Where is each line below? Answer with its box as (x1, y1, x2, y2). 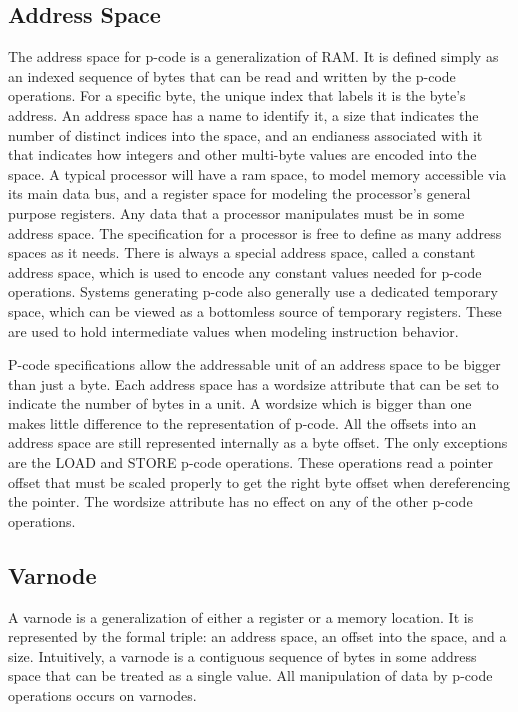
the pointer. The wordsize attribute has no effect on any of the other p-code (8, 491, 473, 512)
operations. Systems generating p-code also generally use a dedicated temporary (8, 281, 498, 302)
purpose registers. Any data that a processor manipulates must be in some (8, 202, 465, 223)
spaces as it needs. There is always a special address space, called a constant (8, 242, 476, 263)
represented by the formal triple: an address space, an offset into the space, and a (8, 626, 507, 647)
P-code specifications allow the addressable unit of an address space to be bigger (8, 354, 501, 375)
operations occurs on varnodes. (8, 685, 197, 706)
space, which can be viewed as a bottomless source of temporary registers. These (8, 300, 502, 321)
